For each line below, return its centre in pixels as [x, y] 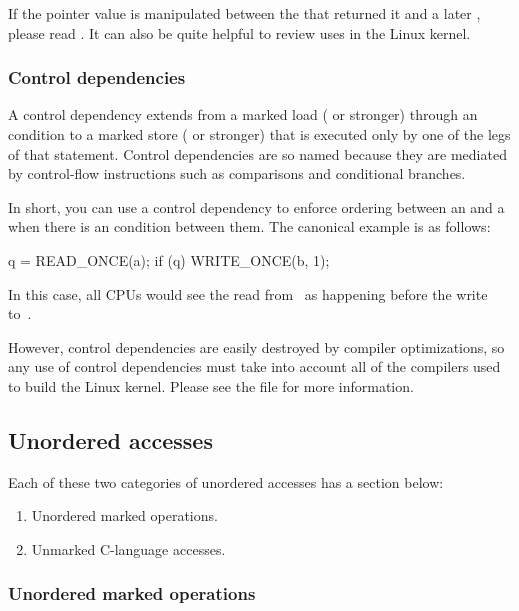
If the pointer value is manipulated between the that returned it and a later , [244, 13]
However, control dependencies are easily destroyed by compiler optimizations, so [256, 346]
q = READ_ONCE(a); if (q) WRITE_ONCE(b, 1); [169, 259]
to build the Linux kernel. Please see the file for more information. [211, 385]
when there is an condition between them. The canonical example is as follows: [249, 226]
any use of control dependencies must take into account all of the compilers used [254, 366]
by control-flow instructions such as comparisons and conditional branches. [237, 173]
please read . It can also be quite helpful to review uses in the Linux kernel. [239, 32]
